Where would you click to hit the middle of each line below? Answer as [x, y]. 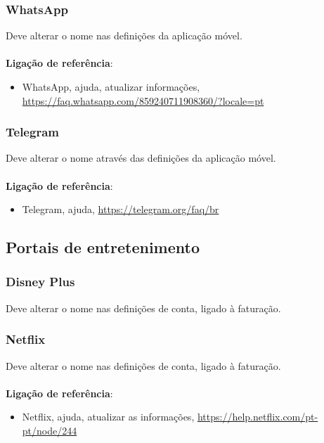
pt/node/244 [50, 430]
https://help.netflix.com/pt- [258, 417]
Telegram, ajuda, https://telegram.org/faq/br [121, 209]
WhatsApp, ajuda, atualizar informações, [111, 86]
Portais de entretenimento [103, 247]
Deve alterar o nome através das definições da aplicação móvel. [141, 158]
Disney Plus [40, 282]
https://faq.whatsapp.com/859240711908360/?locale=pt [143, 100]
